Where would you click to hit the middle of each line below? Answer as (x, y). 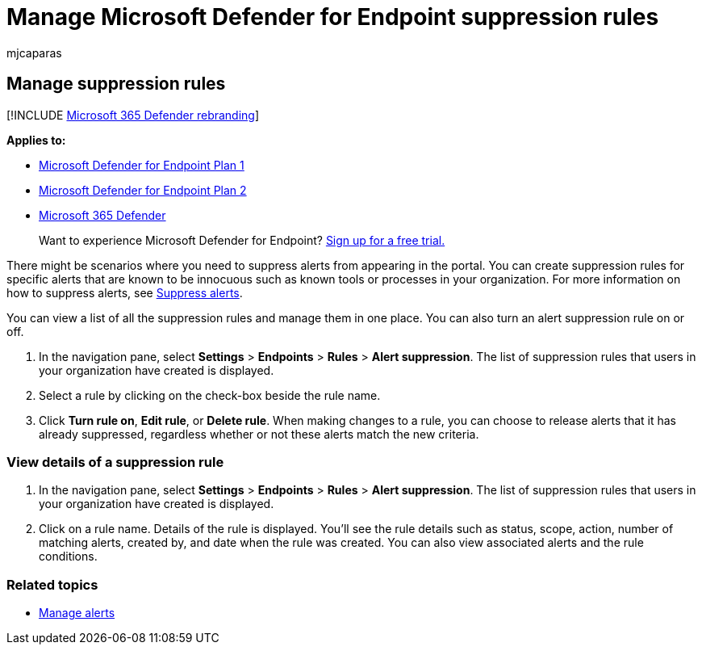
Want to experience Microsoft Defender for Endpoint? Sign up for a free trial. (242, 240)
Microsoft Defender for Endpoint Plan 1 (142, 165)
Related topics (52, 584)
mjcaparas (34, 52)
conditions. (68, 556)
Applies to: (36, 140)
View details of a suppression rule (115, 462)
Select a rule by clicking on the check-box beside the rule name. (210, 395)
